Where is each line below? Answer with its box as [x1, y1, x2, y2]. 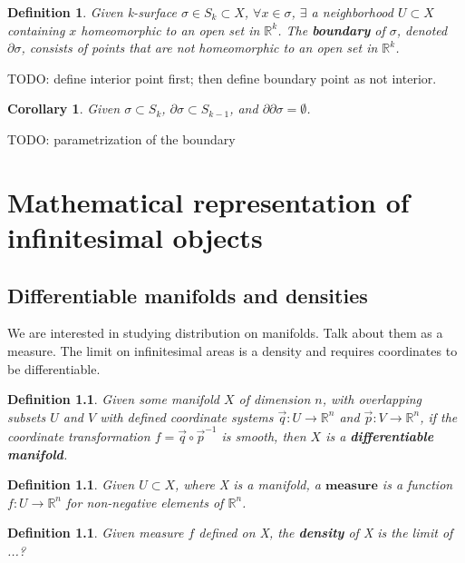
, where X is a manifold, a [175, 475, 321, 494]
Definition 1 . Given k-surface [7, 3, 177, 21]
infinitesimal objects [7, 218, 263, 255]
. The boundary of [277, 20, 385, 39]
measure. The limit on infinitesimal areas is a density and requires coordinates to [7, 341, 458, 360]
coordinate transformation [7, 427, 150, 446]
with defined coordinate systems [100, 407, 274, 426]
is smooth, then [221, 427, 306, 446]
